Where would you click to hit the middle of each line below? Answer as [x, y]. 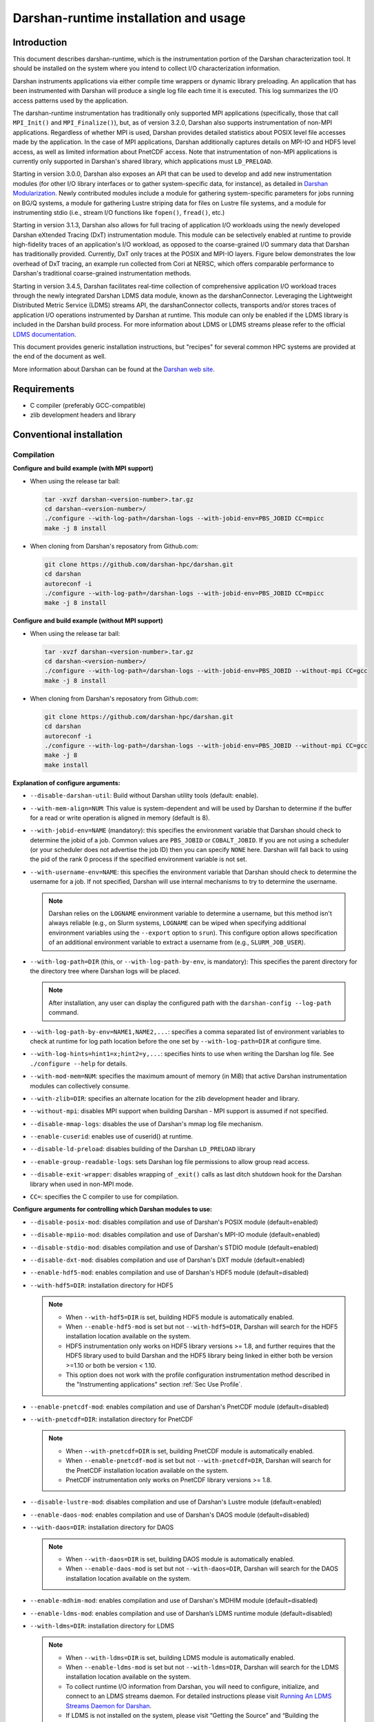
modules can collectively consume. [80, 1086]
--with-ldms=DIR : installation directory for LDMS [102, 1626]
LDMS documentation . [44, 334]
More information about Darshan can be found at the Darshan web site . [114, 369]
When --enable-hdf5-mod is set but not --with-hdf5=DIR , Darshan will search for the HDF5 [202, 1327]
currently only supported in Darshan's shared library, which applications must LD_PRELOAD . [143, 161]
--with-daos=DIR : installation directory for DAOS [102, 1527]
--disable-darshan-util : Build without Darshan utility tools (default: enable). [144, 796]
